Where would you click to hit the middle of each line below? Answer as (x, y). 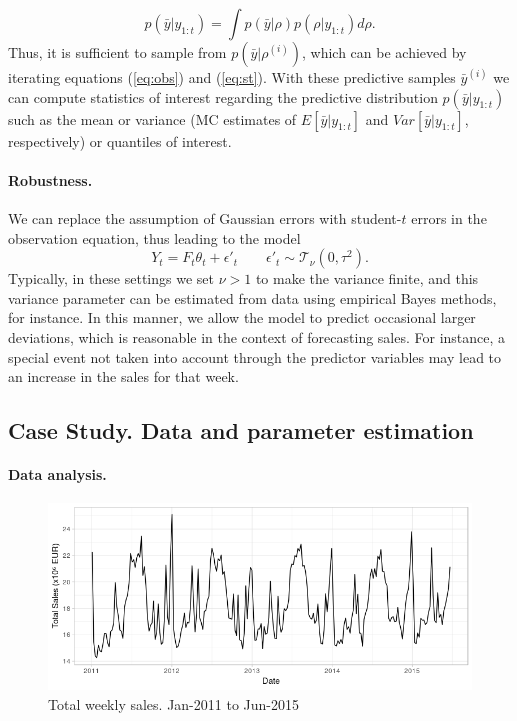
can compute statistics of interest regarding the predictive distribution (223, 96)
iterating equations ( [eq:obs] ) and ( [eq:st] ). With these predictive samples (232, 77)
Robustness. (50, 179)
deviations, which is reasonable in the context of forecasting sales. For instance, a (257, 336)
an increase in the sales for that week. (123, 376)
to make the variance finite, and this (367, 278)
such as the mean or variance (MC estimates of (152, 118)
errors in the (449, 217)
